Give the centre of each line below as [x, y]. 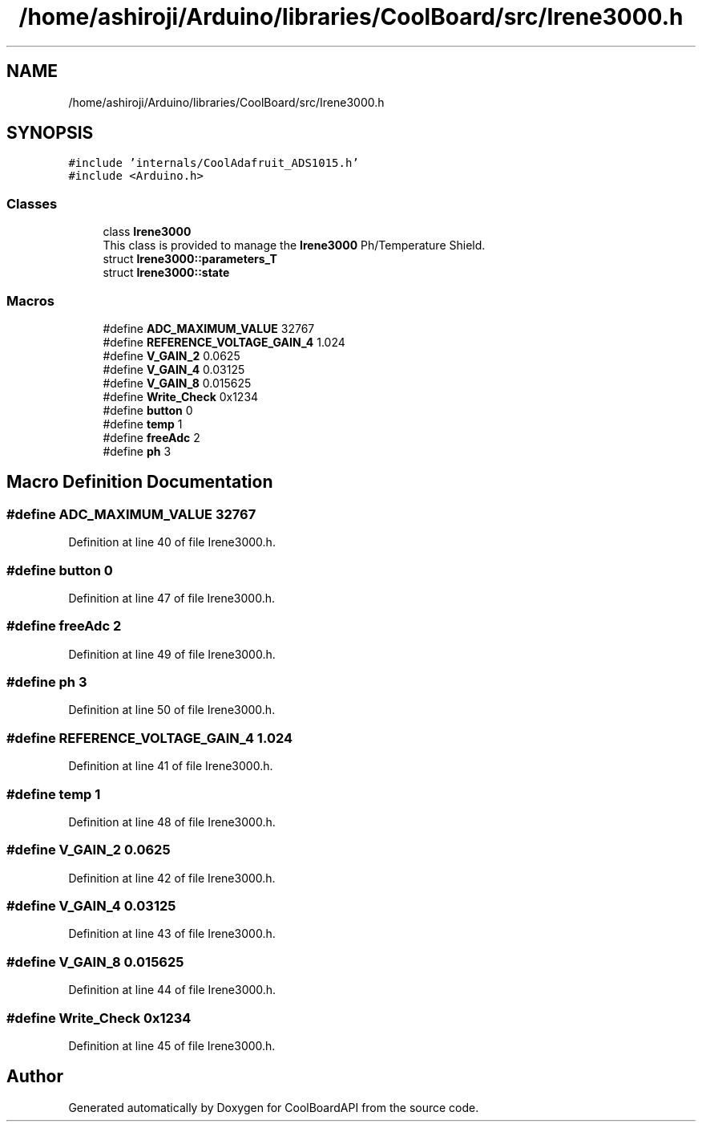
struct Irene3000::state [166, 273]
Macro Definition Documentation [140, 482]
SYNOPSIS [50, 133]
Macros [30, 300]
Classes [32, 203]
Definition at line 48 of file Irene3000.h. [172, 822]
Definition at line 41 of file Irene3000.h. [171, 766]
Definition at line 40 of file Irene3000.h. [172, 542]
